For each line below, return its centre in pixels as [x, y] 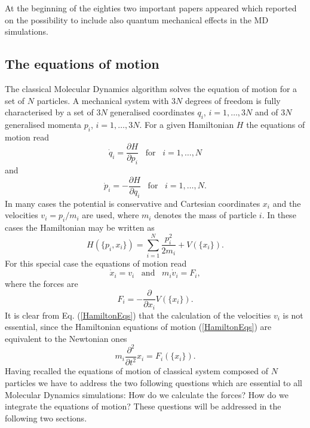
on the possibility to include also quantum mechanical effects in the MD [137, 19]
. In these [279, 215]
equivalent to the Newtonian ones [66, 338]
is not [293, 315]
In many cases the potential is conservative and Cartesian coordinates [133, 203]
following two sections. [46, 418]
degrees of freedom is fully [233, 100]
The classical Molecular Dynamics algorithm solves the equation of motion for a [151, 88]
